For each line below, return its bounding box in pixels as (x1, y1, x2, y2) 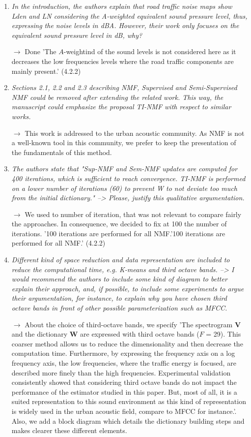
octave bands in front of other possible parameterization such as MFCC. (11, 303, 227, 313)
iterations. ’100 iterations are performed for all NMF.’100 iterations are (11, 228, 225, 238)
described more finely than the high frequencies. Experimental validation (11, 367, 231, 377)
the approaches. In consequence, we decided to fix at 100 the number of (11, 218, 227, 229)
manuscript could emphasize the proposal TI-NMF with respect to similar (11, 101, 231, 112)
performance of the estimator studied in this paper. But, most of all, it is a (11, 386, 237, 397)
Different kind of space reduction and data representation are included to (11, 254, 230, 265)
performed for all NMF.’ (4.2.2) (11, 238, 106, 248)
